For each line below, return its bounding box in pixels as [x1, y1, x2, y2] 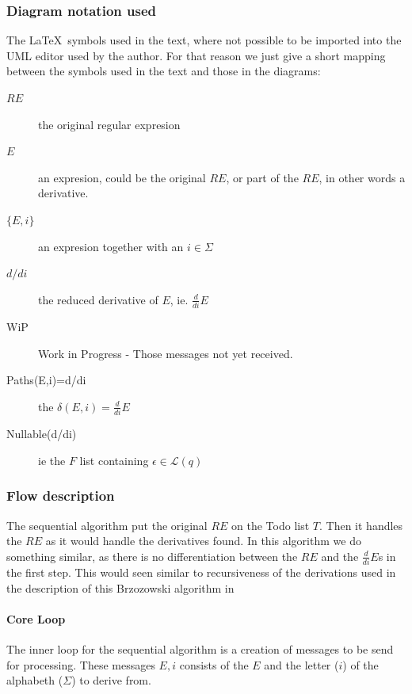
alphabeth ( [6, 672, 63, 688]
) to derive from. [71, 672, 151, 688]
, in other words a [319, 169, 406, 185]
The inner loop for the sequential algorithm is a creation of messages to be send [6, 641, 394, 658]
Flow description [6, 486, 115, 505]
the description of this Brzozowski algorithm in [6, 579, 235, 596]
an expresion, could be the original [38, 169, 206, 185]
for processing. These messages [6, 656, 155, 673]
